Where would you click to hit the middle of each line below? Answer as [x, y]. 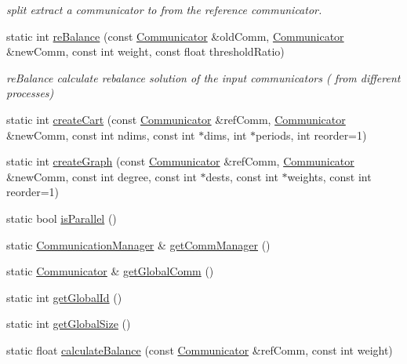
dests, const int [242, 176]
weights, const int [329, 176]
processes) [30, 93]
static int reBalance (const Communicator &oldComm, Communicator [175, 36]
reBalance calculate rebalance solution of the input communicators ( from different [203, 77]
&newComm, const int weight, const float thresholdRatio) [145, 51]
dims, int [225, 135]
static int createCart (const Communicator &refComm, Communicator [176, 119]
